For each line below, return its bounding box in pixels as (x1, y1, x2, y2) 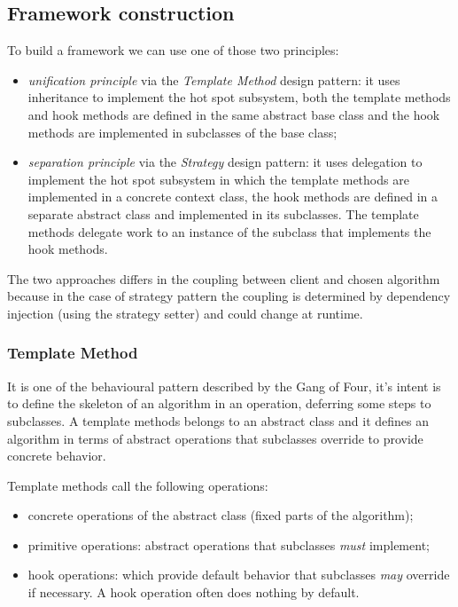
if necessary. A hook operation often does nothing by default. (27, 583, 360, 602)
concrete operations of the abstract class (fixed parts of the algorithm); (27, 506, 414, 524)
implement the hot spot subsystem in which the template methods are (27, 169, 409, 188)
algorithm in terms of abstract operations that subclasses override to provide (7, 429, 423, 447)
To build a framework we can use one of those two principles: (7, 41, 339, 59)
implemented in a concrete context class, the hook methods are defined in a (27, 187, 439, 206)
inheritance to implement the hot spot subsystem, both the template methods (27, 88, 451, 106)
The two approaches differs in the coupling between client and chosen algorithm (7, 269, 440, 288)
